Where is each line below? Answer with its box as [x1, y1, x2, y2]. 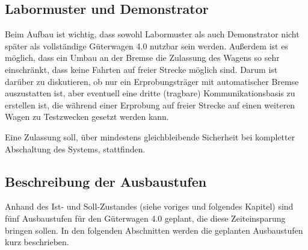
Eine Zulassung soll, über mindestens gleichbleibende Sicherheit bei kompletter [5, 130, 295, 143]
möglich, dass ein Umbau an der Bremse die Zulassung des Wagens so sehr [5, 51, 280, 64]
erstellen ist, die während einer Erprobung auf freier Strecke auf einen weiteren [5, 98, 295, 111]
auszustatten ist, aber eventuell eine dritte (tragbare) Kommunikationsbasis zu [5, 87, 295, 99]
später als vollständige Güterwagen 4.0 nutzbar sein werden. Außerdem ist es [5, 39, 288, 52]
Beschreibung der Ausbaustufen [5, 172, 207, 190]
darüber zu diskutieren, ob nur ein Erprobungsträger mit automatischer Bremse [5, 75, 299, 87]
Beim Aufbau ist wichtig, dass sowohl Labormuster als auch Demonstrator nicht [5, 28, 300, 40]
